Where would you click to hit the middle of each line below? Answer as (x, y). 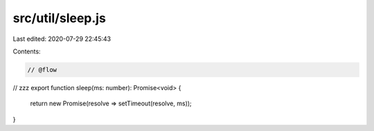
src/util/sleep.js (60, 18)
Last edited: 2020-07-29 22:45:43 (62, 39)
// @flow (42, 70)
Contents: (27, 51)
